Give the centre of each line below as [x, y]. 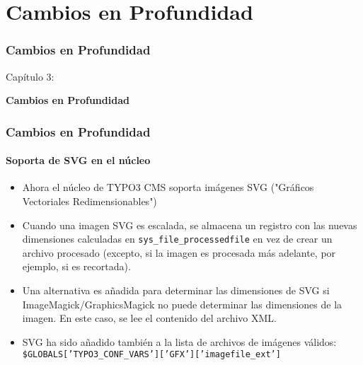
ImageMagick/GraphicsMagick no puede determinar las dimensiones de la [182, 304]
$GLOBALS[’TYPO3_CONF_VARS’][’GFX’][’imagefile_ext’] [151, 355]
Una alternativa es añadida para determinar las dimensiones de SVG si [176, 290]
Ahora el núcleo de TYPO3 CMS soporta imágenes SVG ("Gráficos [168, 187]
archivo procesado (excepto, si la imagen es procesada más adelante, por [179, 252]
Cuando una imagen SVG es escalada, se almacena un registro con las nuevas [190, 225]
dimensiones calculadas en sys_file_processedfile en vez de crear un [177, 239]
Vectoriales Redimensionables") [90, 201]
